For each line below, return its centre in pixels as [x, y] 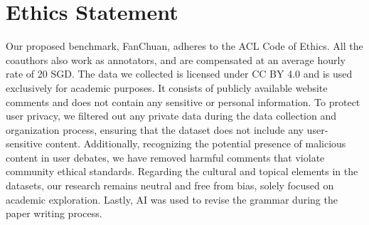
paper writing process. [54, 213]
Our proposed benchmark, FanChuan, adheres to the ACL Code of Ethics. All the [184, 46]
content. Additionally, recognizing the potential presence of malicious [196, 143]
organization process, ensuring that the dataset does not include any [155, 129]
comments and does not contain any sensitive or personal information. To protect [183, 101]
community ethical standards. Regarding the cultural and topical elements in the [182, 171]
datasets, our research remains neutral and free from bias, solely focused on [170, 185]
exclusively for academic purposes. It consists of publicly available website [167, 87]
